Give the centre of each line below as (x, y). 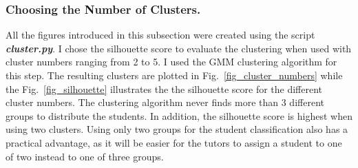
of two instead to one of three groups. (85, 156)
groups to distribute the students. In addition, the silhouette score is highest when (179, 115)
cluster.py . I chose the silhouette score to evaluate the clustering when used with (179, 48)
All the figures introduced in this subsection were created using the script (160, 35)
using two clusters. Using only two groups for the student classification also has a (177, 129)
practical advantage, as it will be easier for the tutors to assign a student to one (174, 142)
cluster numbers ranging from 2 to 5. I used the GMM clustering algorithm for (171, 62)
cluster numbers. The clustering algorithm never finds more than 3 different (165, 102)
